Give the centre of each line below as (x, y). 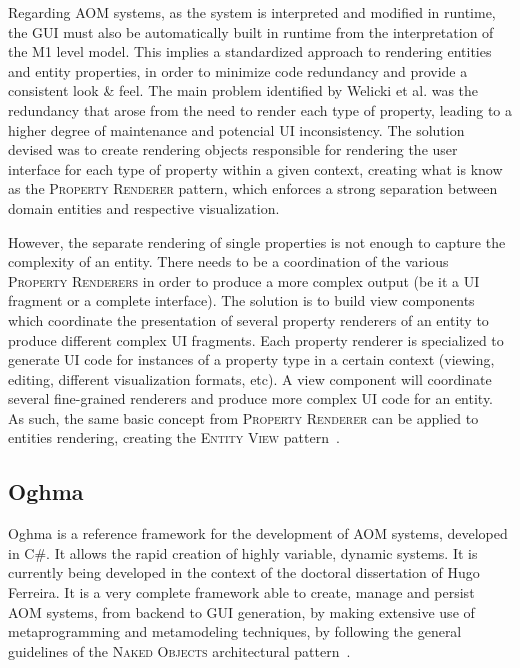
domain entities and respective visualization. (144, 207)
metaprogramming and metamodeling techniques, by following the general (235, 631)
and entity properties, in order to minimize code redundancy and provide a (238, 70)
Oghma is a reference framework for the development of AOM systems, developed (258, 533)
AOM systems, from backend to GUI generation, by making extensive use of (241, 611)
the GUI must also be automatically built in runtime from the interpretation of (251, 31)
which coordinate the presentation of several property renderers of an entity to (248, 319)
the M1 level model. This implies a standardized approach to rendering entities (250, 51)
